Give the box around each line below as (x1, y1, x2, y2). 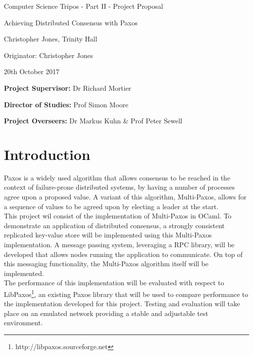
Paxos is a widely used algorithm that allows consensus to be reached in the (4, 172, 231, 182)
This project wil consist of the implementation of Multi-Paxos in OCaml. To (4, 211, 232, 221)
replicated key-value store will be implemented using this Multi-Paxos (4, 230, 212, 240)
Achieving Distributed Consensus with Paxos (4, 17, 138, 27)
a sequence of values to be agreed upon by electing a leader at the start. (4, 201, 218, 211)
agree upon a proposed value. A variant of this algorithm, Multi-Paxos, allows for (4, 192, 247, 202)
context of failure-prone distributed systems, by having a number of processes (4, 182, 235, 192)
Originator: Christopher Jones (4, 50, 93, 60)
